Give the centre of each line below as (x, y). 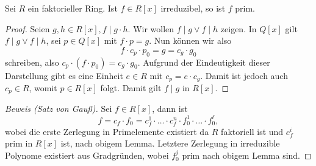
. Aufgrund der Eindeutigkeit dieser (204, 62)
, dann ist (170, 109)
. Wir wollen (151, 28)
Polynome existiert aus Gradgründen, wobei (87, 155)
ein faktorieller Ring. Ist (73, 8)
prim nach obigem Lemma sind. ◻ (247, 155)
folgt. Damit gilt (131, 88)
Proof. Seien (27, 28)
